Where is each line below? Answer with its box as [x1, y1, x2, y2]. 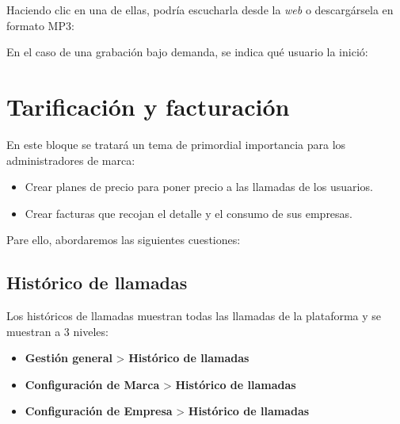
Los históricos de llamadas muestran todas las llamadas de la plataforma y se [6, 307, 382, 324]
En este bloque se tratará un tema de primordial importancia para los [6, 136, 346, 152]
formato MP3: [6, 17, 74, 33]
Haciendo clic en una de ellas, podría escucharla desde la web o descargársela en [6, 2, 394, 17]
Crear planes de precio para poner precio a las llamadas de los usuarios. [25, 178, 373, 195]
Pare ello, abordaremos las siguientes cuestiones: [6, 231, 241, 248]
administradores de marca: [6, 151, 135, 168]
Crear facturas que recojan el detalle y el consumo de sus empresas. [25, 204, 353, 221]
